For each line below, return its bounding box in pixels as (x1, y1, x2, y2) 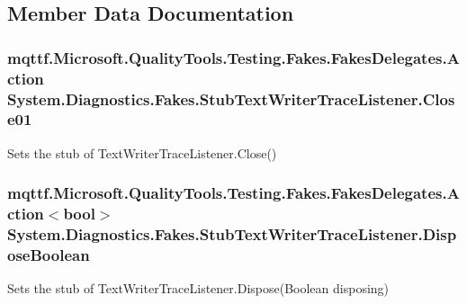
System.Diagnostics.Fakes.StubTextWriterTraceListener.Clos (7, 87, 455, 110)
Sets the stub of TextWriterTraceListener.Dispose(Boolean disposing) (7, 279, 390, 298)
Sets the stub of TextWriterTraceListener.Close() (7, 143, 277, 162)
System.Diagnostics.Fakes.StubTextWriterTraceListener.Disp (7, 223, 457, 246)
